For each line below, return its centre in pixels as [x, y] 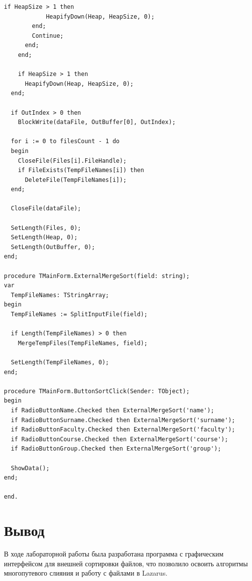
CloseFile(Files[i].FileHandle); [72, 161]
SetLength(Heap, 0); [44, 238]
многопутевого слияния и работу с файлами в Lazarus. [86, 573]
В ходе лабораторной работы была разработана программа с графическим [114, 554]
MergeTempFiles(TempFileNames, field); [83, 343]
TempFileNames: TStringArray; [60, 295]
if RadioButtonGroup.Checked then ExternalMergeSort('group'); [116, 449]
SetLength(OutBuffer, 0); [53, 247]
